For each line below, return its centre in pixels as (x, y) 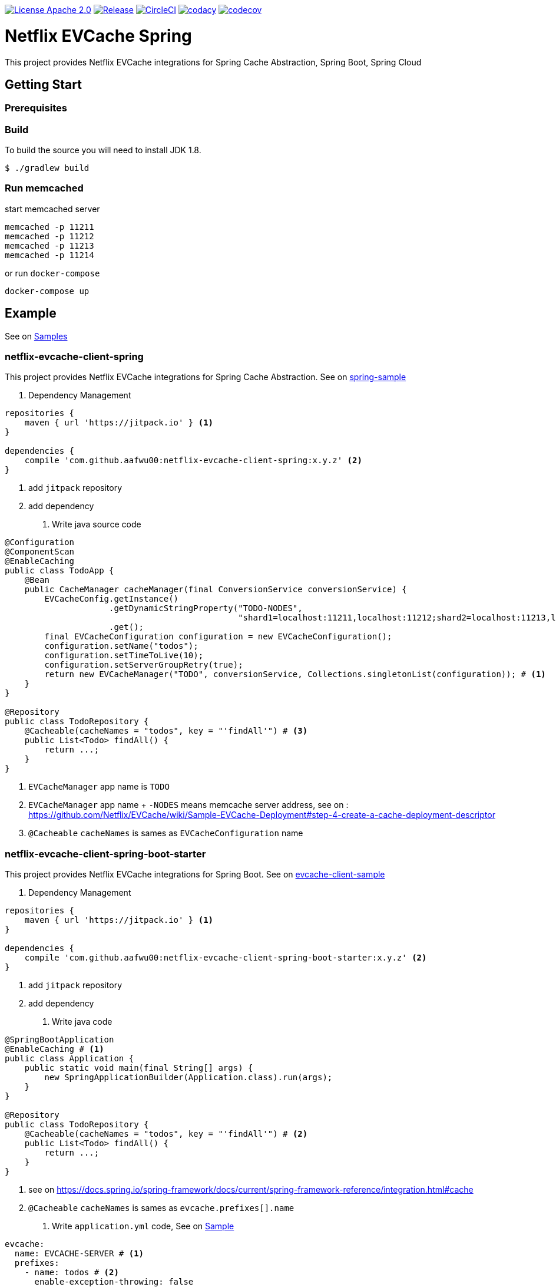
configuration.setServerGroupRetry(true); (144, 665)
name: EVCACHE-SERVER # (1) (79, 1254)
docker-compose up (47, 291)
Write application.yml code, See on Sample (143, 1226)
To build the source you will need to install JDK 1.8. (103, 150)
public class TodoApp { (59, 571)
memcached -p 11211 (49, 227)
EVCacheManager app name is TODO (99, 787)
